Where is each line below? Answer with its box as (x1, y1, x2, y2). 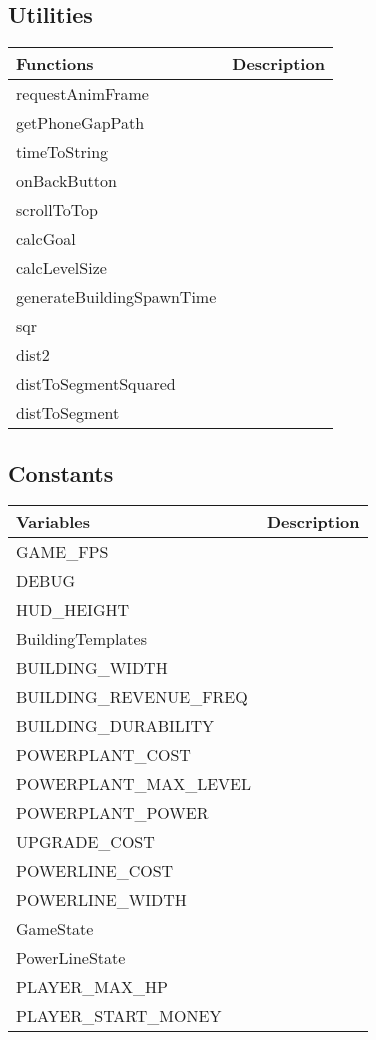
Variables (16, 510, 90, 534)
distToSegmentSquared (16, 372, 176, 396)
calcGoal (16, 227, 76, 251)
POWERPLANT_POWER (16, 801, 209, 825)
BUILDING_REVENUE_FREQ (16, 685, 248, 709)
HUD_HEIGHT (16, 598, 130, 622)
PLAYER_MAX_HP (16, 975, 168, 999)
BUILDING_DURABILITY (16, 714, 215, 738)
